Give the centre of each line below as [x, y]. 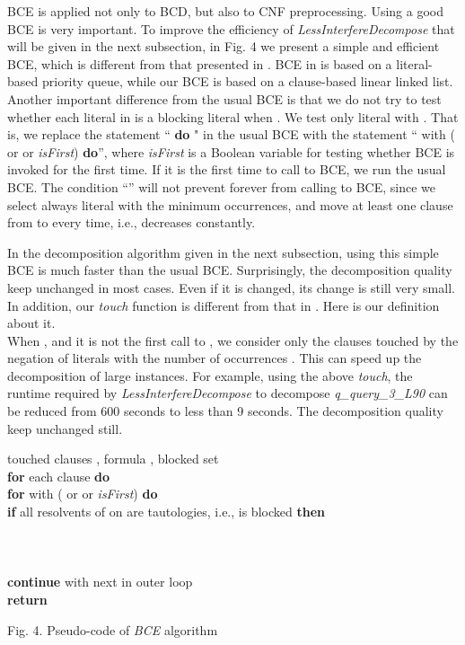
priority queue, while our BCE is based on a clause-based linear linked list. [247, 81]
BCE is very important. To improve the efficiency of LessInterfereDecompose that [231, 28]
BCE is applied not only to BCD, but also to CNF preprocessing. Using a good [225, 11]
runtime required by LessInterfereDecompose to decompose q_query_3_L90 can [228, 393]
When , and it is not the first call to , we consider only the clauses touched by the [233, 340]
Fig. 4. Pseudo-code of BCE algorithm [113, 629]
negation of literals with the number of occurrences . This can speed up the [215, 358]
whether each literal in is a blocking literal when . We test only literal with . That [233, 116]
